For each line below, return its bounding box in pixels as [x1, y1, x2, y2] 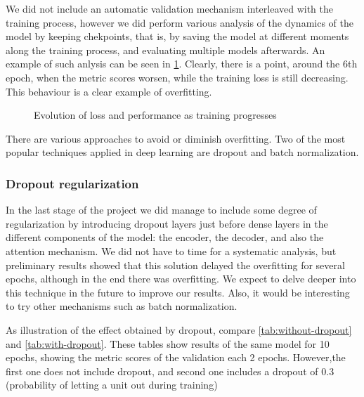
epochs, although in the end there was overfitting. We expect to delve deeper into [6, 271, 356, 286]
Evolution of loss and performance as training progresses [34, 108, 277, 122]
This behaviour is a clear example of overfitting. [6, 84, 212, 98]
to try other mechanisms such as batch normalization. [6, 299, 238, 313]
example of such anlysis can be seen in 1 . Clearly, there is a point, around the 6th [6, 56, 358, 71]
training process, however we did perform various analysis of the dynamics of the [6, 15, 353, 30]
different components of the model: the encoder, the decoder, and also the [6, 230, 324, 245]
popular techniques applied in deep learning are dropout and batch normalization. [6, 145, 359, 160]
